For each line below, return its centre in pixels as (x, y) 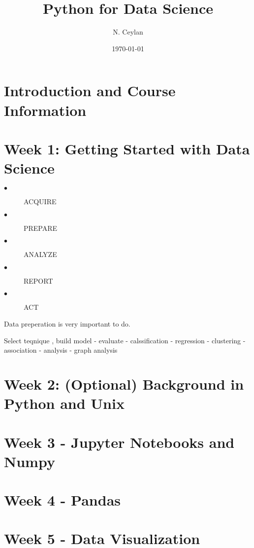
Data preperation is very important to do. (67, 323)
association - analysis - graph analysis (61, 350)
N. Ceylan (128, 32)
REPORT (38, 280)
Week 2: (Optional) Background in (124, 384)
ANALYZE (40, 254)
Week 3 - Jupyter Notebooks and (119, 442)
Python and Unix (64, 403)
